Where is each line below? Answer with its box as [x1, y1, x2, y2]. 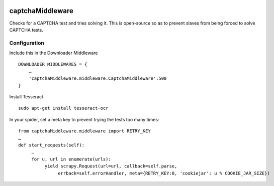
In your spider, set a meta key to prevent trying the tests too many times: [9, 116, 159, 122]
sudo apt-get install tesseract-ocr [18, 105, 109, 111]
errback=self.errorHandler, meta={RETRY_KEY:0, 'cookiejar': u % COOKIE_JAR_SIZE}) [58, 170, 270, 176]
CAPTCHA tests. [9, 27, 44, 33]
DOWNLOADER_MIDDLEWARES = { [18, 62, 87, 67]
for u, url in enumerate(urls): [31, 156, 112, 162]
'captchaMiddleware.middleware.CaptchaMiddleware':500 [28, 76, 167, 81]
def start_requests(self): [18, 142, 85, 148]
